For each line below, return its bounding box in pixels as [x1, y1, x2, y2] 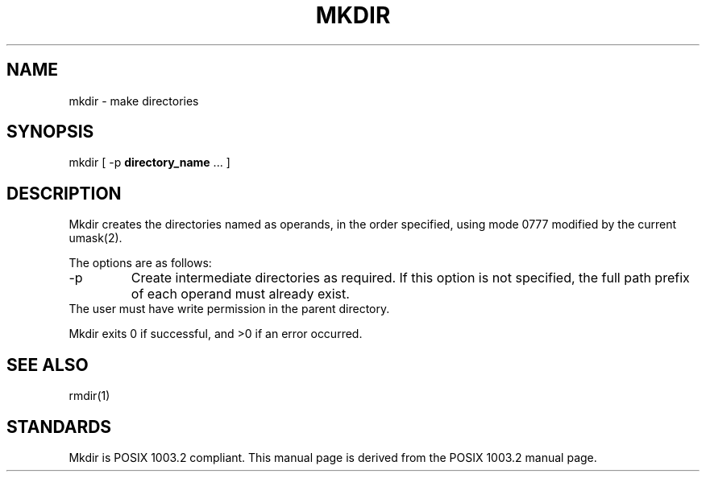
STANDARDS [6, 416, 112, 437]
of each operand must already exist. [131, 286, 350, 303]
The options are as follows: [69, 256, 212, 270]
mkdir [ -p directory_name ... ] [69, 155, 230, 170]
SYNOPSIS [6, 122, 94, 142]
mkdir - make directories [69, 93, 199, 108]
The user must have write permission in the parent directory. [69, 302, 390, 316]
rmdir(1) [69, 389, 110, 403]
